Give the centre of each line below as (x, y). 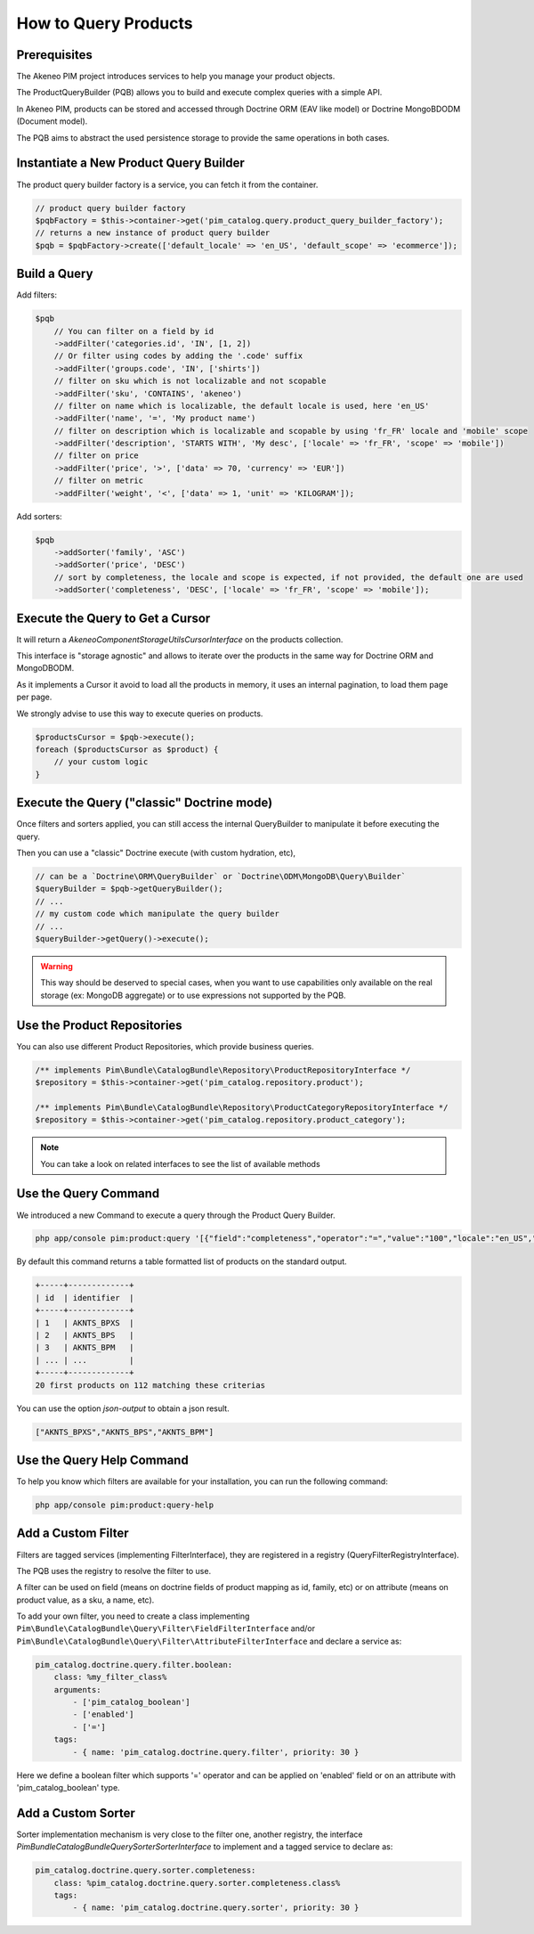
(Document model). (52, 121)
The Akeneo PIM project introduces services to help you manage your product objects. (176, 77)
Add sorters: (39, 516)
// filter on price (97, 456)
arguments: (77, 1689)
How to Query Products (105, 23)
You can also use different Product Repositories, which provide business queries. (166, 1046)
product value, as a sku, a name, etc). (85, 1600)
